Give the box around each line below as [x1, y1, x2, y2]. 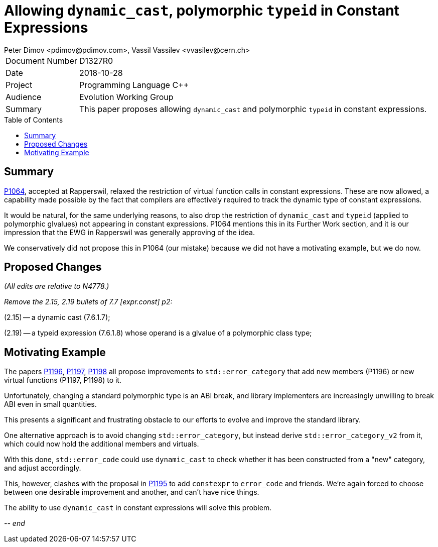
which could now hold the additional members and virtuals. [4, 440, 199, 449]
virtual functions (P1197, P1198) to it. [4, 376, 121, 385]
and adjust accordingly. [4, 464, 81, 473]
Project [6, 79, 33, 90]
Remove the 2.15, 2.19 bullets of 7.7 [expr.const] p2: [4, 297, 173, 306]
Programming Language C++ [79, 79, 189, 90]
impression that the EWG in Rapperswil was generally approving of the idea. [4, 228, 255, 237]
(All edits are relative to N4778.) [4, 282, 109, 291]
